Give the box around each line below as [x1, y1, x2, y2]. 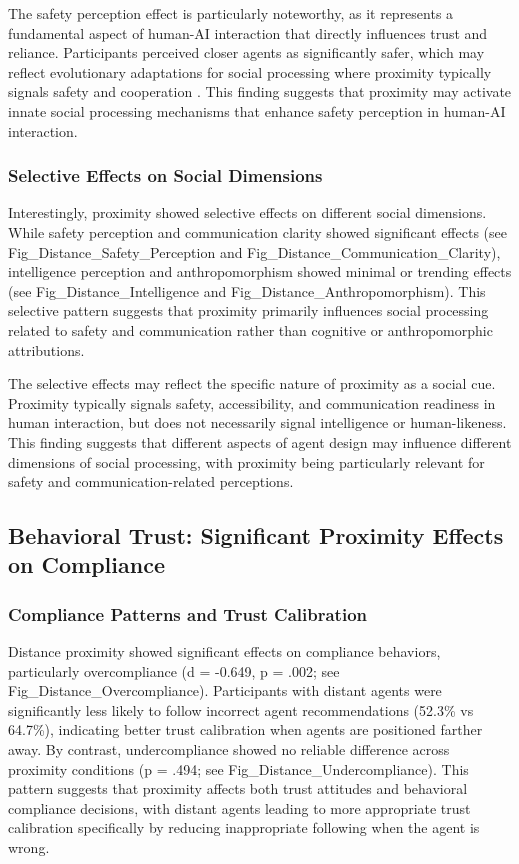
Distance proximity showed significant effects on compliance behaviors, [8, 641, 441, 662]
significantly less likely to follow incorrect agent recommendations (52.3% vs [8, 699, 474, 720]
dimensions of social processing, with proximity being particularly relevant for [8, 451, 485, 472]
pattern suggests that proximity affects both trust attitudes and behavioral [8, 778, 468, 799]
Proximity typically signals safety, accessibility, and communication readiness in [8, 392, 496, 413]
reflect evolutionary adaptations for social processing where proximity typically [8, 61, 492, 82]
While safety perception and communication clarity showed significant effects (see [8, 221, 507, 242]
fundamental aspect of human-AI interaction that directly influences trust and [8, 22, 488, 43]
